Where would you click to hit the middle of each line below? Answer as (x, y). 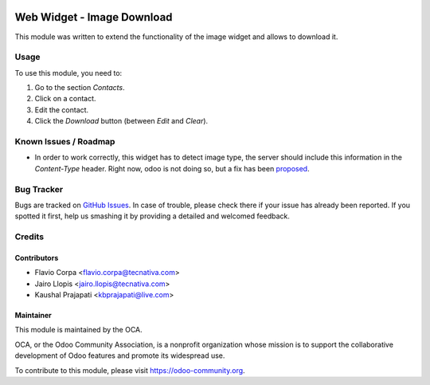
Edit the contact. (62, 110)
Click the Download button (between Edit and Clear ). (121, 121)
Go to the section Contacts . (80, 88)
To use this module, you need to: (68, 73)
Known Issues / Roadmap (65, 141)
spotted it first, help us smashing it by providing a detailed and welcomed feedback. (152, 216)
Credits (29, 237)
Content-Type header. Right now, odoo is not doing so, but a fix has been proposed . (172, 168)
